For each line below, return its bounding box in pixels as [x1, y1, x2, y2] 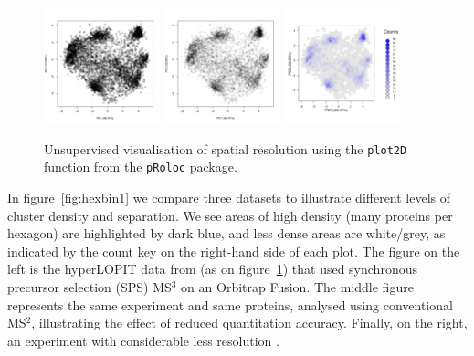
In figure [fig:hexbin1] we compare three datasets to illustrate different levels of [7, 188, 451, 207]
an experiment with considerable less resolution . [7, 330, 279, 350]
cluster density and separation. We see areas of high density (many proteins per [7, 205, 453, 225]
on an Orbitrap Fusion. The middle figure [181, 277, 414, 297]
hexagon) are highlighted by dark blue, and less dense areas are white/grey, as [7, 224, 446, 243]
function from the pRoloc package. [44, 157, 237, 176]
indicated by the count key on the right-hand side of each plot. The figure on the [7, 241, 460, 260]
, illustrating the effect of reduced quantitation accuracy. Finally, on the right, [31, 313, 468, 332]
